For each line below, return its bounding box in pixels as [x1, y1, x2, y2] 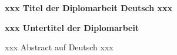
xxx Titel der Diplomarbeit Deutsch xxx [5, 2, 173, 13]
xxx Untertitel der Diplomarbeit [5, 21, 139, 33]
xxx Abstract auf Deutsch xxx [5, 41, 113, 53]
